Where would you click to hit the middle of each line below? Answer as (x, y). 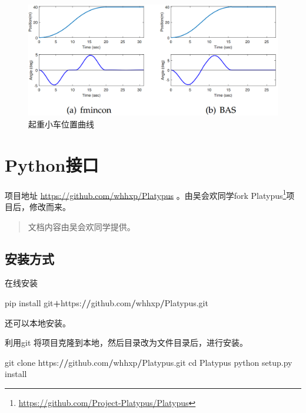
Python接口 (52, 164)
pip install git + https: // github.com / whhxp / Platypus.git (107, 302)
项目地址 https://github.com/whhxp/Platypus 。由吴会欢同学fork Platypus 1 (146, 194)
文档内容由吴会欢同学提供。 (82, 226)
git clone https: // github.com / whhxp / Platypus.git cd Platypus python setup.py (149, 362)
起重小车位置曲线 (61, 124)
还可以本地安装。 (38, 322)
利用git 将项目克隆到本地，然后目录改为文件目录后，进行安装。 (126, 342)
